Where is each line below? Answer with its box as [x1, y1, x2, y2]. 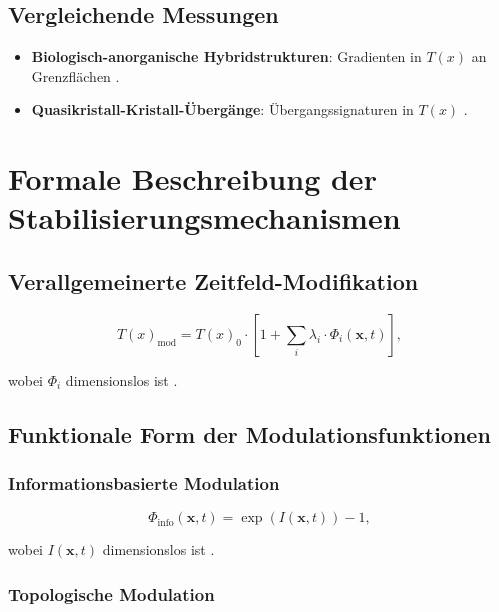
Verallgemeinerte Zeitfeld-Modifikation [8, 265, 419, 296]
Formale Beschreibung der [8, 158, 377, 199]
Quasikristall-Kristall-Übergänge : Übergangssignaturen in [31, 99, 414, 120]
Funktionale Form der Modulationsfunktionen [8, 418, 491, 449]
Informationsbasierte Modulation [8, 471, 280, 496]
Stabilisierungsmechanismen [8, 197, 401, 238]
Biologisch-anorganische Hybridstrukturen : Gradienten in [31, 46, 422, 67]
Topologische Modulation [8, 581, 215, 606]
